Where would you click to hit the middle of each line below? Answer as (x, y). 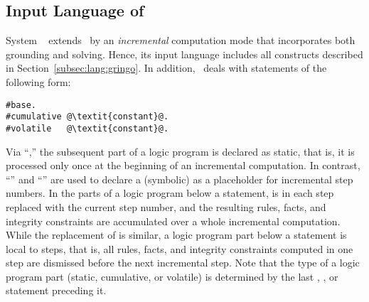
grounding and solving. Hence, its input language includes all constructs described (184, 54)
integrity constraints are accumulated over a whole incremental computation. (173, 221)
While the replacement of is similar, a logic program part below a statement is (176, 235)
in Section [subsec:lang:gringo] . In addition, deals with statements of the (166, 68)
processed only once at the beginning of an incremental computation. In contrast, (183, 165)
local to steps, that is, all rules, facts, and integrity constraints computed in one (180, 248)
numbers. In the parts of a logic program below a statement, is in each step (170, 193)
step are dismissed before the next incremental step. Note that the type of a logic (183, 263)
